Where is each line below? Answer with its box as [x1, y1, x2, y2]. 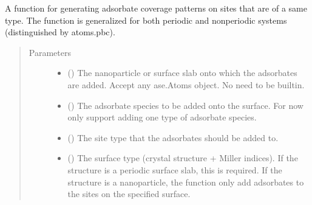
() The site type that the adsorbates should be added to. [67, 131, 279, 144]
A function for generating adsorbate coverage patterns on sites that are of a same [5, 2, 307, 14]
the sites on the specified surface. [67, 187, 191, 200]
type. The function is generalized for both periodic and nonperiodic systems [5, 13, 287, 26]
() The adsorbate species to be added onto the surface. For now [67, 99, 304, 111]
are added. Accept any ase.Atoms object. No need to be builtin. [67, 78, 305, 91]
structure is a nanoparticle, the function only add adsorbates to [67, 175, 304, 188]
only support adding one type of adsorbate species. [67, 111, 257, 123]
